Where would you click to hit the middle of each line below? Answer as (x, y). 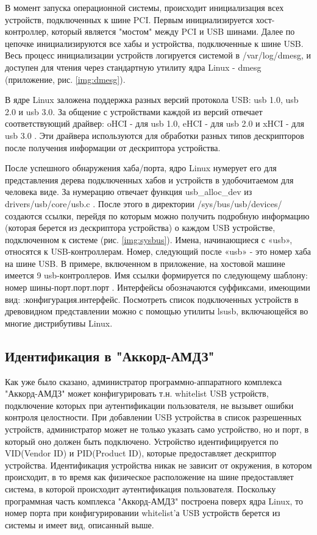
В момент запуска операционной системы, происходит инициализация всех (144, 7)
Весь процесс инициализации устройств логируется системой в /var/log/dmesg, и (158, 55)
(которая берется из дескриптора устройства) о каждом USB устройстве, (140, 228)
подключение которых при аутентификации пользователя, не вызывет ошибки (149, 405)
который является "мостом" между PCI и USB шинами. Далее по (173, 31)
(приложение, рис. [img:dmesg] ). (65, 79)
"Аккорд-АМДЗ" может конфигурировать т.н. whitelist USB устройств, (137, 393)
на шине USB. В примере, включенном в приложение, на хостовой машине (145, 263)
